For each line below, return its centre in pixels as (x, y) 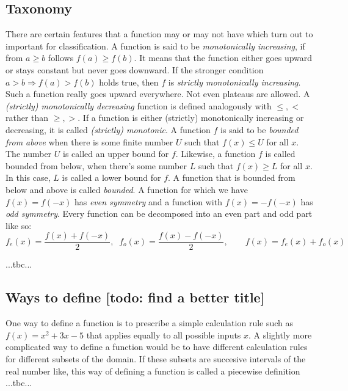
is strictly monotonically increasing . (234, 82)
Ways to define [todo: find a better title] (135, 297)
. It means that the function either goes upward (223, 58)
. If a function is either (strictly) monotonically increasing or (191, 118)
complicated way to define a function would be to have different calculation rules (157, 347)
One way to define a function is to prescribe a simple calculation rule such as (150, 323)
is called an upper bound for (116, 154)
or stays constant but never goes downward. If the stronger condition (135, 69)
